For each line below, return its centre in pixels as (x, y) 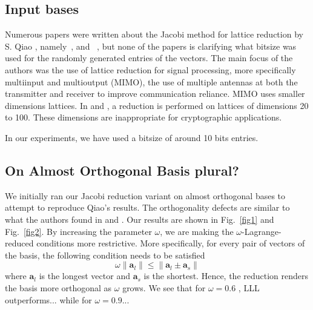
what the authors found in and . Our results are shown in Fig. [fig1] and (140, 219)
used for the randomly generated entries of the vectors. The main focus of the (149, 58)
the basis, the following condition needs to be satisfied (105, 255)
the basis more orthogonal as (58, 287)
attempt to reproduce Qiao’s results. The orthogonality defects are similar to (147, 207)
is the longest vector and (84, 276)
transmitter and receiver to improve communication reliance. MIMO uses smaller (155, 94)
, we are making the (197, 231)
